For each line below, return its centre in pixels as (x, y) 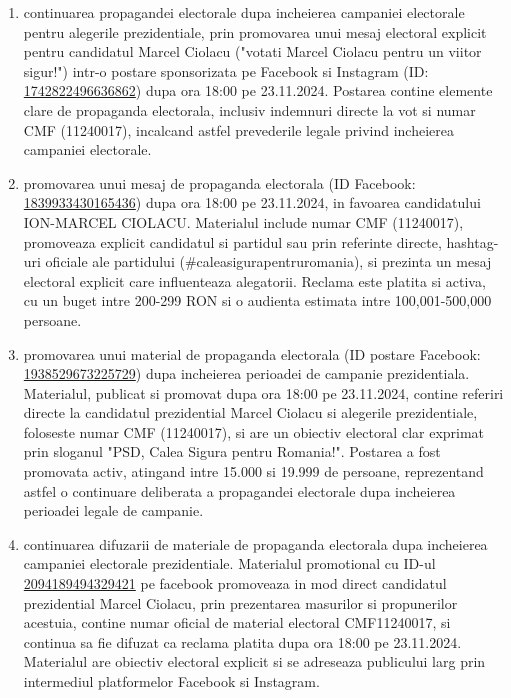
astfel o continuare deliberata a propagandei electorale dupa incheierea (239, 490)
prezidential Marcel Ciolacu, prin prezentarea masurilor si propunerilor (240, 602)
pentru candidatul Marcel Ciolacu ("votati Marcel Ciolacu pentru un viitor (252, 51)
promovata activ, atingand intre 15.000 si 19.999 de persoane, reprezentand (253, 471)
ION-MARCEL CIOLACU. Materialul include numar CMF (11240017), (243, 221)
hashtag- (472, 241)
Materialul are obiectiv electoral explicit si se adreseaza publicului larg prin (254, 661)
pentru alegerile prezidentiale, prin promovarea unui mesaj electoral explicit (255, 31)
